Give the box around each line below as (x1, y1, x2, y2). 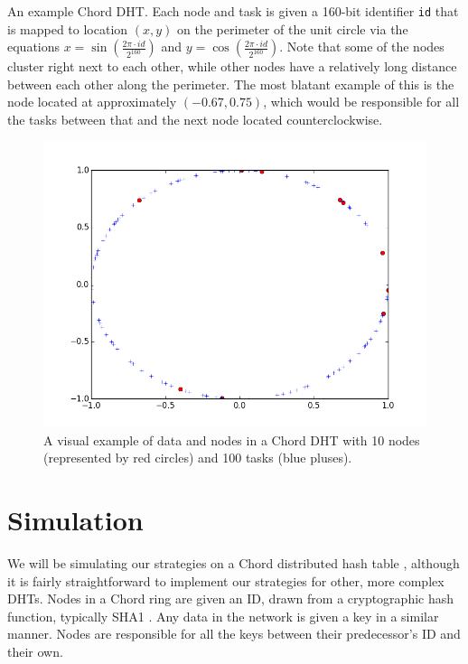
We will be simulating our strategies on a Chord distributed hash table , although (7, 553, 460, 572)
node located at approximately (7, 92, 177, 111)
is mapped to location (7, 19, 128, 38)
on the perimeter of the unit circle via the (177, 19, 408, 38)
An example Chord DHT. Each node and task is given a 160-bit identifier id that (7, 2, 459, 20)
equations (7, 37, 61, 56)
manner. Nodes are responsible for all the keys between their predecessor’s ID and (7, 624, 461, 643)
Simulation (7, 501, 144, 538)
